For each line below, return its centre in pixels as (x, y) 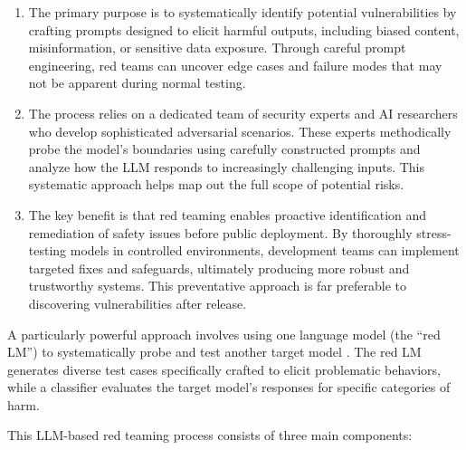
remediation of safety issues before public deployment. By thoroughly (220, 232)
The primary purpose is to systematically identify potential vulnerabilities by (243, 12)
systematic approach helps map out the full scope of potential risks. (216, 184)
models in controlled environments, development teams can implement (265, 250)
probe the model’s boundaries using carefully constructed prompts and (224, 149)
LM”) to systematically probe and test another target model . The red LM (214, 352)
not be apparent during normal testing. (137, 83)
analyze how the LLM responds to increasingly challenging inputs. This (227, 166)
